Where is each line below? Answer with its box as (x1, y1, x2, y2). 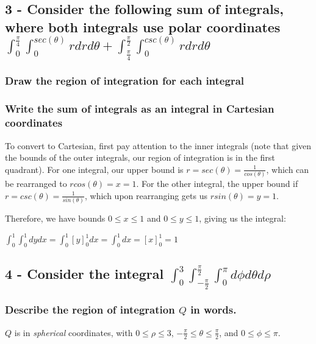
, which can (266, 163, 309, 175)
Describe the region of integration (5, 302, 175, 317)
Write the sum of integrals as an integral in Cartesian (5, 101, 275, 116)
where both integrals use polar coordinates (5, 17, 281, 36)
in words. (190, 302, 237, 317)
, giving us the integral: (199, 212, 286, 224)
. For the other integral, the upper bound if (136, 177, 298, 190)
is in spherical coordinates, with (14, 326, 133, 339)
